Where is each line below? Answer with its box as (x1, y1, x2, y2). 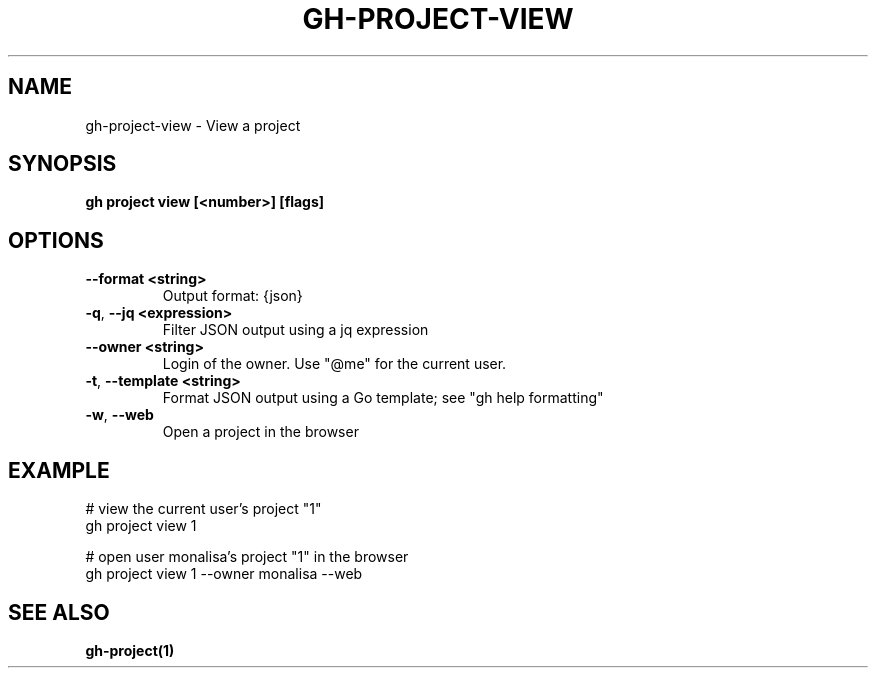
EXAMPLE (8, 457, 110, 483)
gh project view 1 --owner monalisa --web (85, 565, 363, 583)
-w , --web (85, 406, 154, 424)
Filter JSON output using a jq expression (162, 321, 429, 339)
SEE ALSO (8, 599, 110, 625)
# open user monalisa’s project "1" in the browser (85, 548, 409, 566)
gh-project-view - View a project (85, 116, 301, 134)
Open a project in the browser (162, 423, 359, 441)
